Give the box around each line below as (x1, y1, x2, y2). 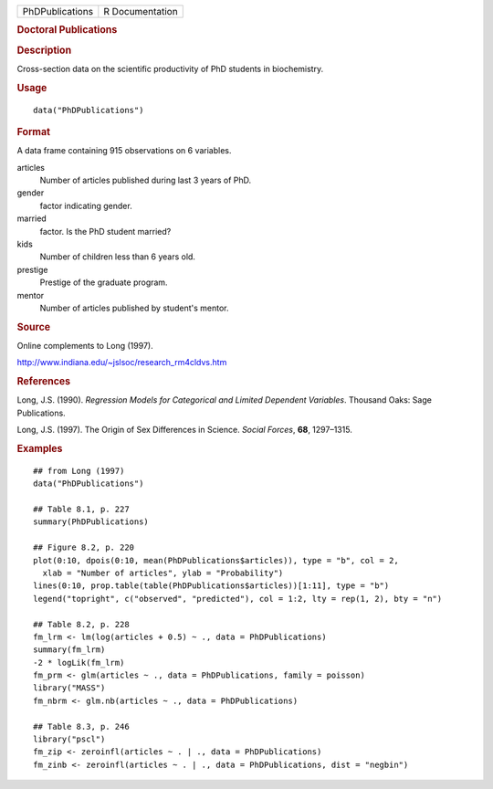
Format (16, 125, 50, 138)
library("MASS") (33, 683, 106, 693)
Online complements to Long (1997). (16, 340, 154, 351)
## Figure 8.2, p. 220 (33, 542, 135, 552)
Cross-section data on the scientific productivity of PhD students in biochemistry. (16, 63, 324, 74)
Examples (16, 442, 63, 455)
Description (16, 44, 72, 57)
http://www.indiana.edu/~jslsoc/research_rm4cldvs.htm (16, 357, 227, 368)
